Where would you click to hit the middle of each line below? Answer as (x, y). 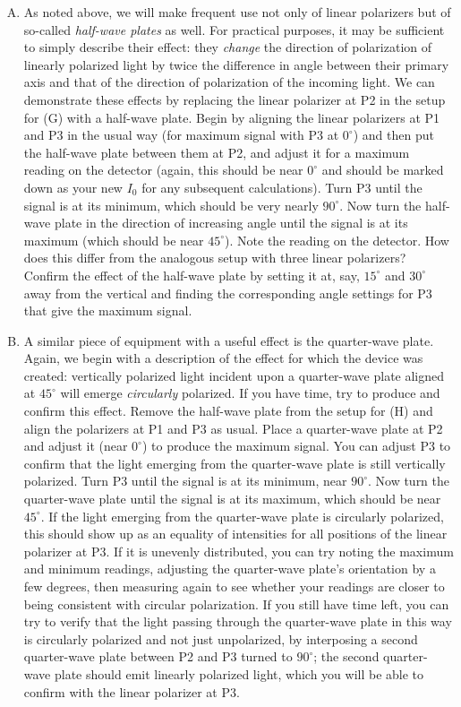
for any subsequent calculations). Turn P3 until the (282, 187)
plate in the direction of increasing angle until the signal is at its (231, 223)
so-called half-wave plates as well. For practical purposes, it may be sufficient (234, 29)
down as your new (73, 187)
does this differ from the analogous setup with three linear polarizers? (215, 258)
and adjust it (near (76, 446)
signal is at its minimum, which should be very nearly (171, 205)
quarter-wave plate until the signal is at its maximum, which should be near (232, 499)
